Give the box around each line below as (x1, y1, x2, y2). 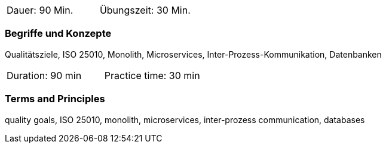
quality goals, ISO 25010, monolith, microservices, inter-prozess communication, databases (5, 114, 365, 125)
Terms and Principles (5, 93, 105, 105)
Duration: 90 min (7, 69, 82, 81)
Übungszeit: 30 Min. (99, 4, 191, 16)
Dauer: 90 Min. (7, 4, 73, 16)
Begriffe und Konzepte (5, 27, 112, 40)
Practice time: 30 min (104, 69, 200, 81)
